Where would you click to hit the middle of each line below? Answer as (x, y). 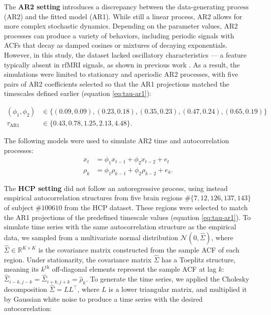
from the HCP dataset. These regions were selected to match (156, 207)
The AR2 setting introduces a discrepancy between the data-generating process (126, 6)
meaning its (21, 269)
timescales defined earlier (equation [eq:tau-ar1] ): (78, 93)
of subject (19, 207)
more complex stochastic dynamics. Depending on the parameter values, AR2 (121, 26)
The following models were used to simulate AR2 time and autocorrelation (117, 140)
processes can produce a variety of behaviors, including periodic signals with (119, 35)
